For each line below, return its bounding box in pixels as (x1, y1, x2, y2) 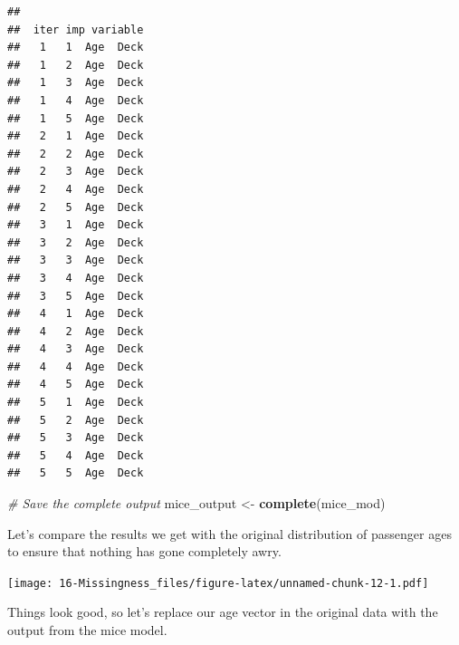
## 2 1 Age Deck (7, 130, 144, 143)
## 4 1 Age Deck (7, 307, 144, 321)
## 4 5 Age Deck (7, 378, 144, 391)
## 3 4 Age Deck (7, 271, 144, 284)
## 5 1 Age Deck (7, 396, 144, 409)
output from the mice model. (7, 621, 167, 640)
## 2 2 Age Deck (7, 147, 144, 160)
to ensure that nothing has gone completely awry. (7, 542, 282, 561)
